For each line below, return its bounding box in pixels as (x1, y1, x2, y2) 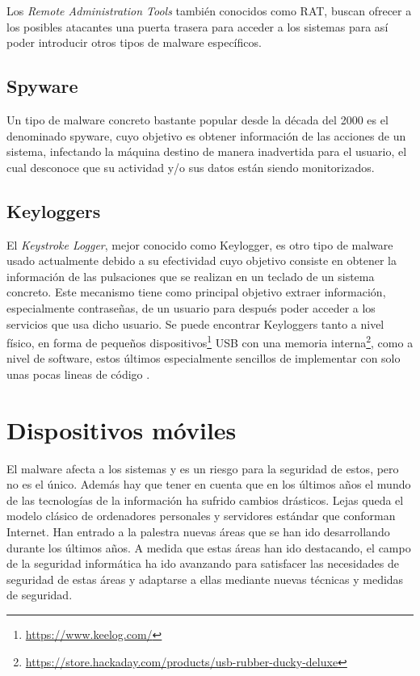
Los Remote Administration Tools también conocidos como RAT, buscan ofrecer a (6, 2, 412, 19)
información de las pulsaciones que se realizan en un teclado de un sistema (6, 267, 375, 284)
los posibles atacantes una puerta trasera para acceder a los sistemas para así (6, 18, 388, 35)
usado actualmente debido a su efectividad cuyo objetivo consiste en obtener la (6, 252, 397, 269)
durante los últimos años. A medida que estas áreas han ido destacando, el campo (6, 539, 411, 556)
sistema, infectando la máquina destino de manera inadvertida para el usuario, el (6, 143, 407, 160)
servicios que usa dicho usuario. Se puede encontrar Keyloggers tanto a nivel (6, 315, 384, 332)
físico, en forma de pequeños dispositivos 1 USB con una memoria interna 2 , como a (6, 332, 414, 351)
